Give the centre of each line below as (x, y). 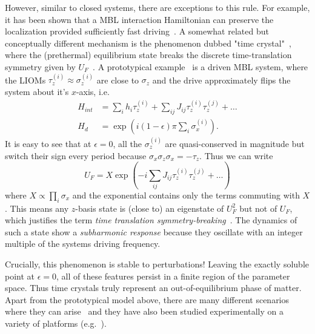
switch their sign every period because (76, 155)
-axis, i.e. (93, 91)
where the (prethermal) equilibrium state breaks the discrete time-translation (148, 55)
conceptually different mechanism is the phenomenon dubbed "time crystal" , (148, 43)
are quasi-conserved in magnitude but (235, 143)
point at (20, 276)
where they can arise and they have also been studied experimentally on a (144, 311)
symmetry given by (40, 66)
